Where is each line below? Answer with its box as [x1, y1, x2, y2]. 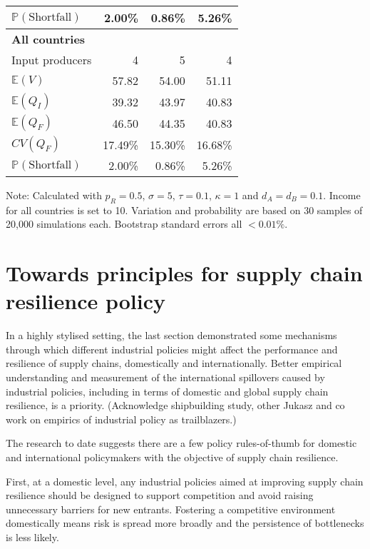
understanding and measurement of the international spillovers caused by [6, 370, 325, 385]
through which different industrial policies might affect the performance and [6, 341, 338, 356]
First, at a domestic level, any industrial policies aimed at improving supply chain [6, 473, 364, 488]
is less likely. [6, 530, 59, 545]
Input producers [11, 51, 92, 68]
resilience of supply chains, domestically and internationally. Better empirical [6, 356, 342, 371]
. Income [323, 188, 361, 202]
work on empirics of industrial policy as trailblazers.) [6, 411, 237, 426]
